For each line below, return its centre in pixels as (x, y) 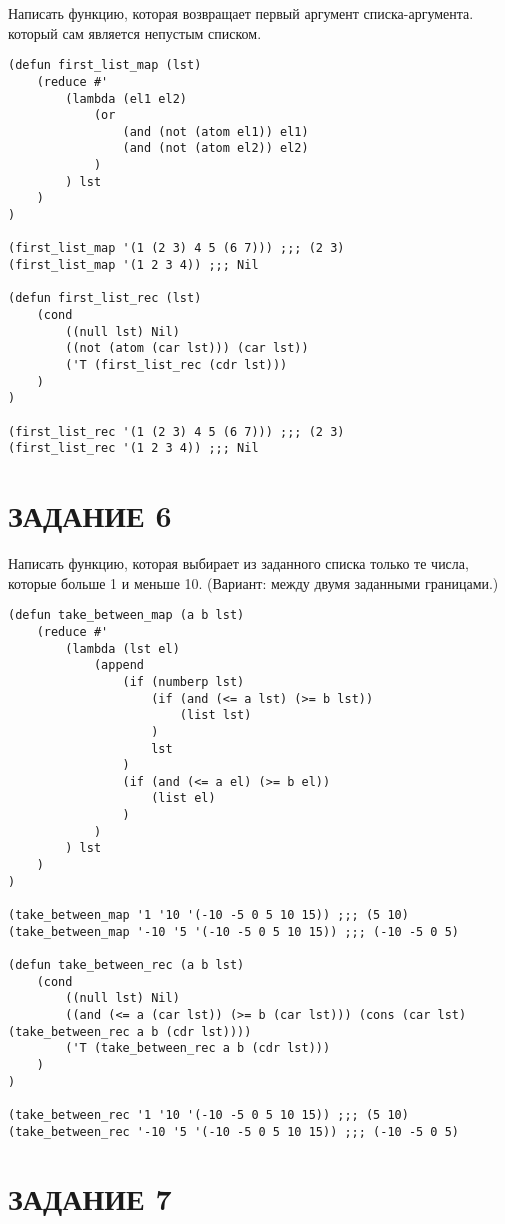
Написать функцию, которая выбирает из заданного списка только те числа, (238, 563)
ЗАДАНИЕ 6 (90, 515)
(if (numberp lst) (183, 681)
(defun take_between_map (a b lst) (126, 615)
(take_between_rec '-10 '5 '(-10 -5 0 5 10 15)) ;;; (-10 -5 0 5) (234, 1131)
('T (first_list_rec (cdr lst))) (176, 365)
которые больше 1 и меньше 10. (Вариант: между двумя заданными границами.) (253, 582)
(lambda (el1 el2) (126, 98)
